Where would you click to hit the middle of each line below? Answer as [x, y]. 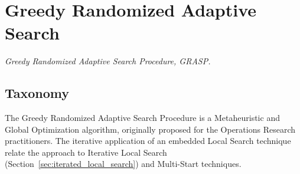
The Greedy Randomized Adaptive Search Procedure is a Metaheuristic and [142, 118]
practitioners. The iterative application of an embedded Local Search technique [148, 141]
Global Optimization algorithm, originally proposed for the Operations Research [150, 129]
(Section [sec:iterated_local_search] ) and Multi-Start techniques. [123, 164]
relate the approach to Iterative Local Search [86, 152]
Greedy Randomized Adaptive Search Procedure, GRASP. [108, 61]
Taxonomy [37, 93]
